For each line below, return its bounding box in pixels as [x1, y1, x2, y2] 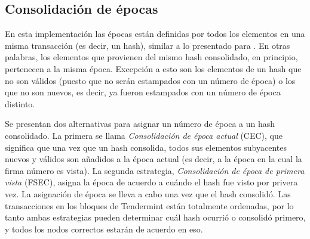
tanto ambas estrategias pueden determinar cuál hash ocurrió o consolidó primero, [5, 211, 306, 224]
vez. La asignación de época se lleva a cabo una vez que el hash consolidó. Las [5, 187, 291, 200]
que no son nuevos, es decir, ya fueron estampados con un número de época [5, 86, 281, 98]
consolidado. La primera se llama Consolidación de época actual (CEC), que [5, 129, 283, 141]
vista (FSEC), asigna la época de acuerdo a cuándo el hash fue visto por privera [5, 176, 298, 188]
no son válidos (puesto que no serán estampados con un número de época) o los [5, 74, 296, 86]
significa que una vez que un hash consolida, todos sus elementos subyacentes [5, 141, 287, 153]
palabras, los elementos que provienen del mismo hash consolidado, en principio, [5, 51, 298, 63]
